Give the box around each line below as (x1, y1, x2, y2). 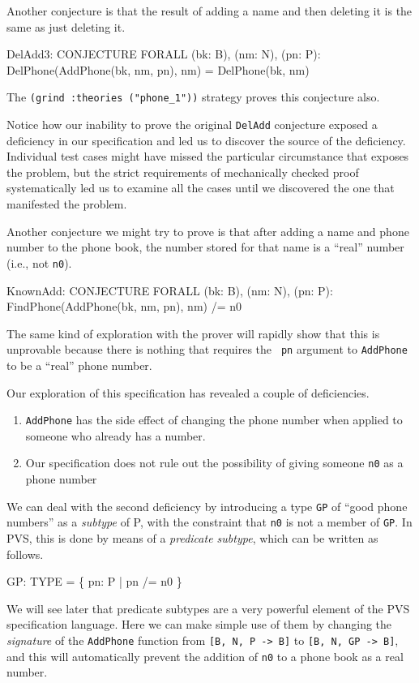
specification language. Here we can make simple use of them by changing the (6, 616, 392, 633)
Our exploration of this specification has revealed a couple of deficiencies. (6, 384, 370, 401)
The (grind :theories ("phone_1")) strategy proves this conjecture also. (6, 88, 380, 105)
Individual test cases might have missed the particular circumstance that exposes (6, 148, 409, 165)
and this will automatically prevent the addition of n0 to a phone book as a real (6, 647, 404, 664)
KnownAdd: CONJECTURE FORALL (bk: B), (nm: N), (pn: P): (6, 281, 333, 299)
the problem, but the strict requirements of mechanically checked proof (6, 163, 359, 180)
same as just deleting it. (6, 18, 126, 35)
